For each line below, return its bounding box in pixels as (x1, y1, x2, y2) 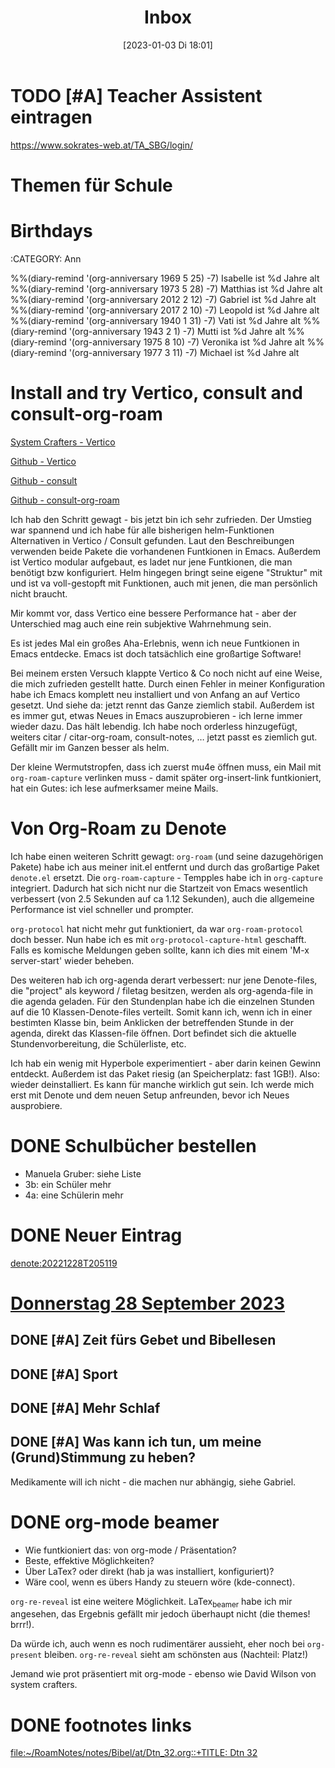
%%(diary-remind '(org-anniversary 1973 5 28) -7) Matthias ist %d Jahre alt (10, 282, 323, 295)
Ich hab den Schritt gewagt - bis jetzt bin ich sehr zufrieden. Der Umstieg (10, 513, 312, 525)
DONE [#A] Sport (10, 1366, 118, 1383)
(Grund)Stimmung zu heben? (10, 1449, 196, 1466)
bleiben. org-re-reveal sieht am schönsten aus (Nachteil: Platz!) (44, 1649, 309, 1661)
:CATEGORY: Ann (10, 252, 82, 265)
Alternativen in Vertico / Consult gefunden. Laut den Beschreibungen (10, 534, 295, 546)
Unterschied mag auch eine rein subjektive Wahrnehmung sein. (10, 617, 272, 630)
